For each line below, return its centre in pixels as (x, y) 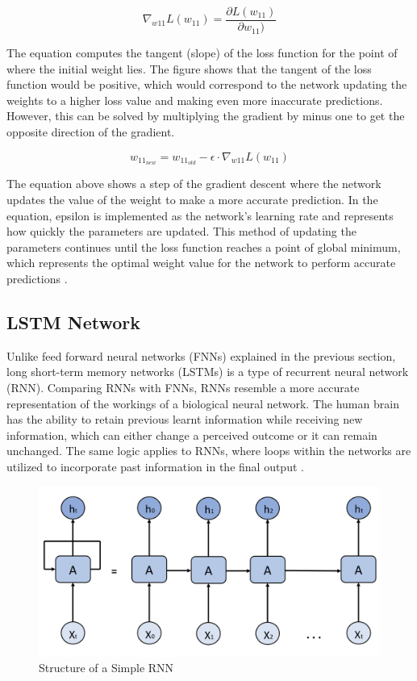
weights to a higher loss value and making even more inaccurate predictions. (195, 100)
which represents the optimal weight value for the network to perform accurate (201, 263)
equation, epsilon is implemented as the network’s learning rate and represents (200, 215)
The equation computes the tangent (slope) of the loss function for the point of (202, 53)
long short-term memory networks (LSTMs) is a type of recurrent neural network (208, 372)
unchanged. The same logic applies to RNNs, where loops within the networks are (209, 451)
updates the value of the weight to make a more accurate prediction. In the (192, 200)
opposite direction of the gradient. (91, 132)
